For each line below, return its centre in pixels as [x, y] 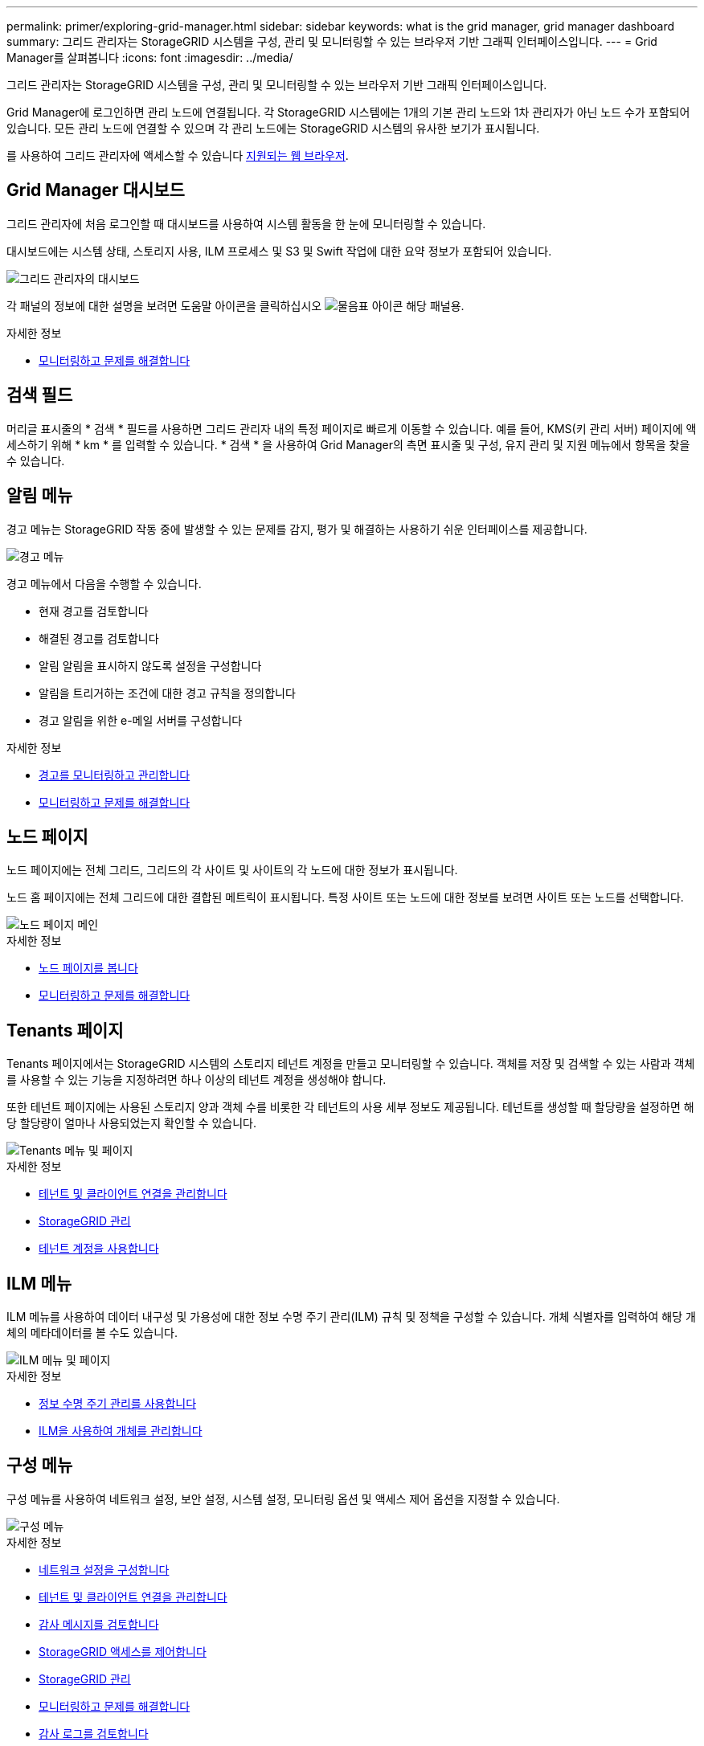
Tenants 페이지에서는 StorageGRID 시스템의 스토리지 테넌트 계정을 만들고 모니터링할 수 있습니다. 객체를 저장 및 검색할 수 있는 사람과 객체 [351, 1064]
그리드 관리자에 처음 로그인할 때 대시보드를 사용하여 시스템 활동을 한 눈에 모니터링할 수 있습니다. [246, 223]
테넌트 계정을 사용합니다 [99, 1249]
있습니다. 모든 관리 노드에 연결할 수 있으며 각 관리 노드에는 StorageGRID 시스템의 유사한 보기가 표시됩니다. [273, 128]
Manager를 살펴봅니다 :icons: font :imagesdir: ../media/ [150, 57]
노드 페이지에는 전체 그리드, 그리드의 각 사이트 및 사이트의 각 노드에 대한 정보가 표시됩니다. [232, 870]
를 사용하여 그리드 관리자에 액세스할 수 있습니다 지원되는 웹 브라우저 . [178, 155]
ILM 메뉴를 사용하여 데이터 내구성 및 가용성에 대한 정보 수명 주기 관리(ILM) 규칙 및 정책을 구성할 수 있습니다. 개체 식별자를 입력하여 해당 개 [351, 1317]
